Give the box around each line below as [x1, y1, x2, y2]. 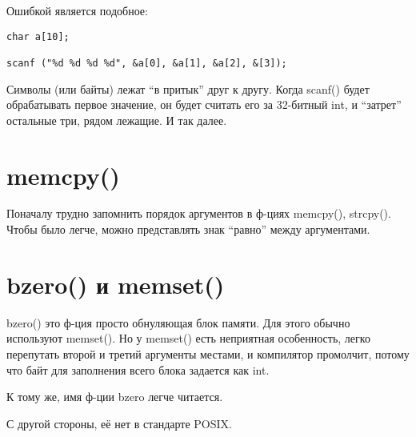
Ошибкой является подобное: [6, 2, 148, 18]
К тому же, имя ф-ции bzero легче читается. [6, 388, 223, 405]
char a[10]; [6, 30, 70, 42]
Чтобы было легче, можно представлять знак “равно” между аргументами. [6, 221, 370, 238]
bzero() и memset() [6, 267, 225, 300]
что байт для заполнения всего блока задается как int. [6, 361, 270, 378]
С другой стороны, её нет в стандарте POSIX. [6, 415, 232, 431]
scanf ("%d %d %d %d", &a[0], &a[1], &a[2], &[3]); [6, 57, 287, 69]
